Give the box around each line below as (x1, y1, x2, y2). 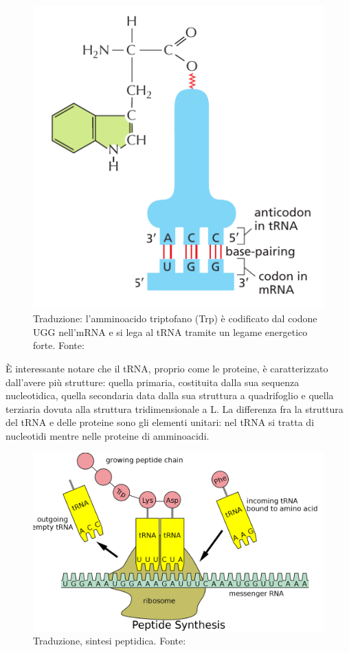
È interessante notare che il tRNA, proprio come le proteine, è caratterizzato (5, 361, 328, 375)
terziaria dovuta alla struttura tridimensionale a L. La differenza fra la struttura (5, 401, 344, 416)
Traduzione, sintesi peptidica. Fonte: (33, 633, 186, 648)
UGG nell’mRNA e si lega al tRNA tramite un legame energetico (33, 324, 308, 339)
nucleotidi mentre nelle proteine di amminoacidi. (5, 428, 210, 442)
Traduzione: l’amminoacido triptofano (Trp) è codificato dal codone (33, 311, 317, 326)
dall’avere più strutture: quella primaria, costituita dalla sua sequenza (5, 374, 300, 389)
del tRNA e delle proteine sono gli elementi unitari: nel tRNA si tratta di (5, 415, 315, 429)
